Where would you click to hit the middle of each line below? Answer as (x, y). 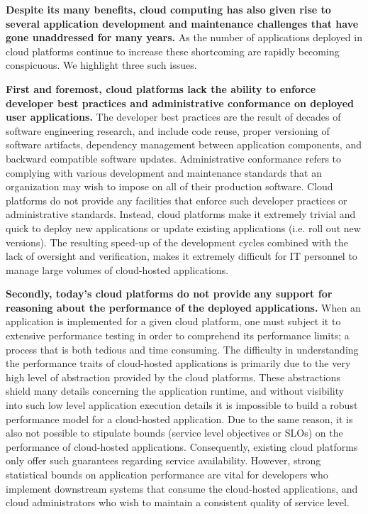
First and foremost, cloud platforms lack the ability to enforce (161, 88)
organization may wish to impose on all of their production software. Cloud (169, 186)
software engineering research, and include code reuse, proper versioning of (168, 130)
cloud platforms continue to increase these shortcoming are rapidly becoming (173, 51)
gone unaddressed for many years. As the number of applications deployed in (184, 37)
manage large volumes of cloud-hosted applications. (117, 269)
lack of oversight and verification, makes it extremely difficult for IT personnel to (182, 256)
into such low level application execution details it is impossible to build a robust (182, 405)
